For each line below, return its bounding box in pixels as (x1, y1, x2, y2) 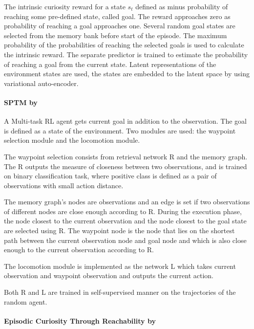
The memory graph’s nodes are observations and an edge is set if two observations (4, 197, 250, 207)
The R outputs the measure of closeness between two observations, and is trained (4, 161, 247, 171)
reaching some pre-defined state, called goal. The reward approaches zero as (4, 11, 231, 21)
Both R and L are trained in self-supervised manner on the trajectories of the (4, 287, 236, 297)
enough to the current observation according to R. (4, 244, 154, 255)
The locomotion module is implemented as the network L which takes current (4, 261, 236, 271)
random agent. (4, 296, 47, 307)
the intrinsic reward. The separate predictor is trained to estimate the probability (4, 49, 248, 59)
